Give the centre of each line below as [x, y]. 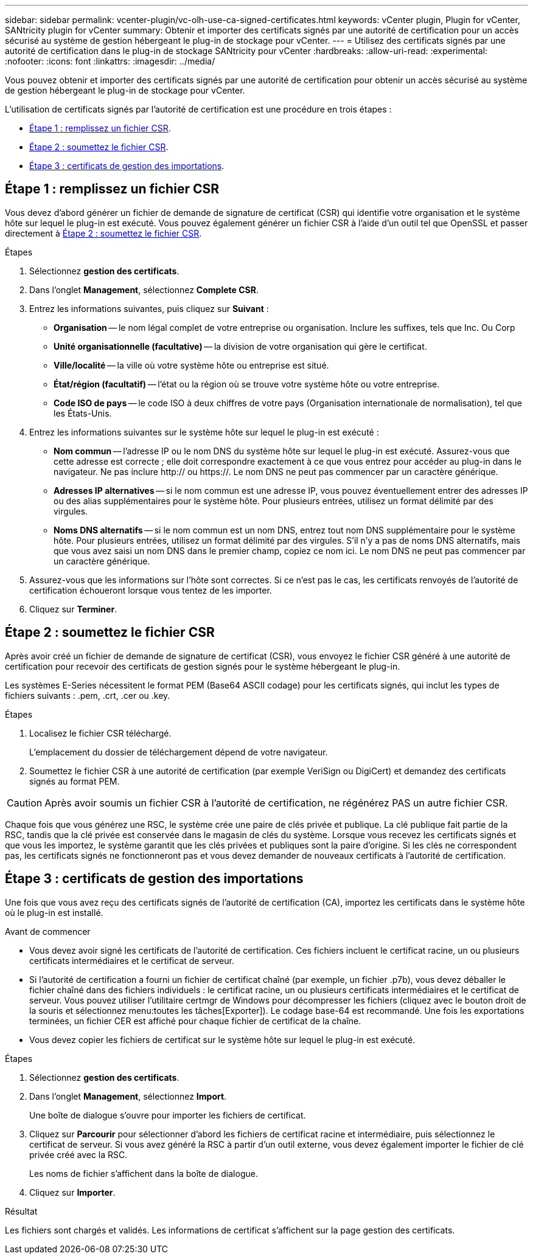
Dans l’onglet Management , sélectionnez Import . [128, 1096]
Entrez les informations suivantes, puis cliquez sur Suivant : [149, 308]
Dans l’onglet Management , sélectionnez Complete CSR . [144, 290]
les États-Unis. [83, 413]
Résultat [21, 1211]
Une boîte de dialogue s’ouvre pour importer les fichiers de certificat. [168, 1115]
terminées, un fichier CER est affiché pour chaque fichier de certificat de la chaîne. [195, 1021]
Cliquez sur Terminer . [73, 609]
